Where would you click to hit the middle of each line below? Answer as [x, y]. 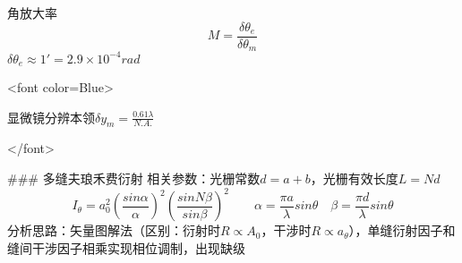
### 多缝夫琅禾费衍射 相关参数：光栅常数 [134, 178]
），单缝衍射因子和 [402, 230]
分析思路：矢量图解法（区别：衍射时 [114, 230]
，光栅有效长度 [354, 178]
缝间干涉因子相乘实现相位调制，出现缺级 [126, 247]
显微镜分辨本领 [51, 117]
